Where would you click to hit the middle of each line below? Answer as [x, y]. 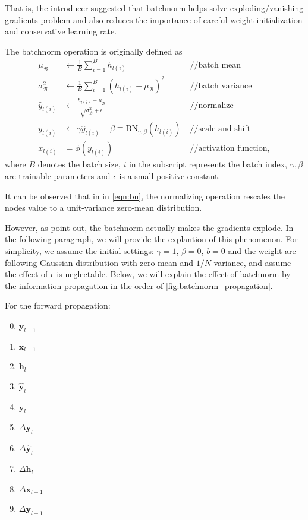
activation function [233, 149]
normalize [216, 105]
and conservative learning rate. [61, 31]
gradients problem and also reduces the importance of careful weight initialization [154, 19]
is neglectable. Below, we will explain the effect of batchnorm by [174, 274]
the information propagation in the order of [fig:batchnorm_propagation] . [139, 285]
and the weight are [262, 250]
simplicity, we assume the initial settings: [79, 250]
